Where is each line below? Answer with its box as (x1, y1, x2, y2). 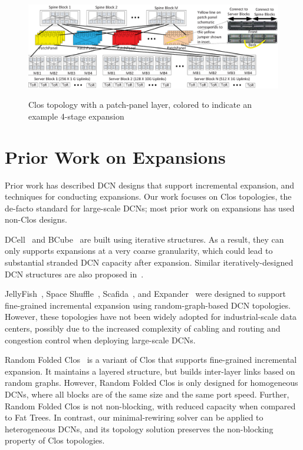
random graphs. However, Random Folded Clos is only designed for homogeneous (5, 376, 298, 389)
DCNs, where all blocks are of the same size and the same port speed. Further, (5, 388, 289, 401)
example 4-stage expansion (28, 110, 124, 122)
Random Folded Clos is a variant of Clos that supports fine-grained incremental (5, 353, 297, 366)
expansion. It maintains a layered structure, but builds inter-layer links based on (5, 365, 295, 377)
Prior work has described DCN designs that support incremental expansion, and (5, 178, 295, 191)
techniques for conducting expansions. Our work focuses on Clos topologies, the (5, 190, 292, 203)
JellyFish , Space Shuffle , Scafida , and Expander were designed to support (5, 287, 286, 300)
